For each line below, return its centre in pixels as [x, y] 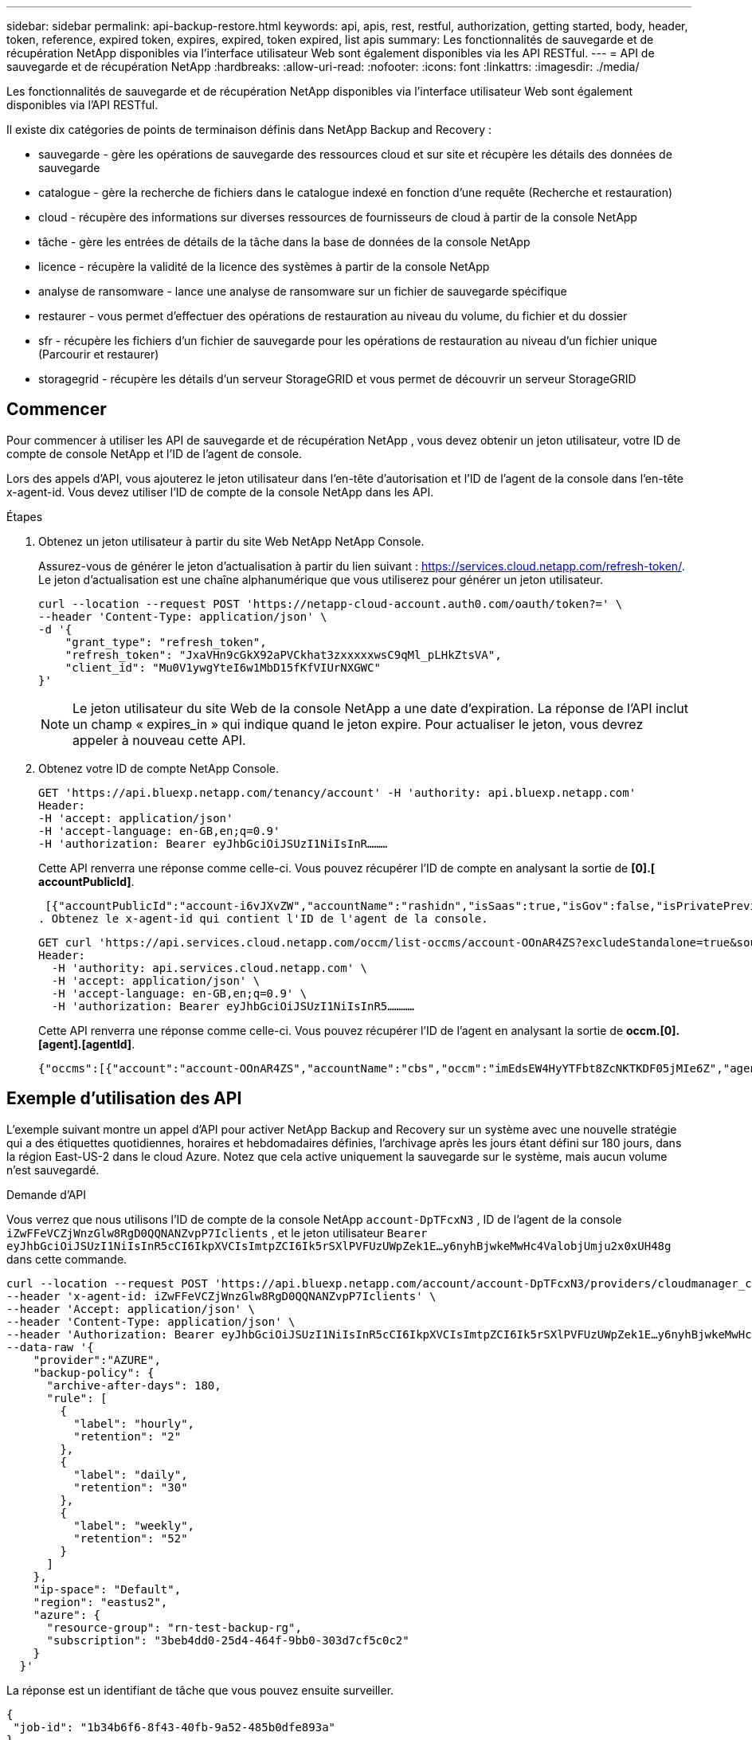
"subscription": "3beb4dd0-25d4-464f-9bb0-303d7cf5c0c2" [228, 1640]
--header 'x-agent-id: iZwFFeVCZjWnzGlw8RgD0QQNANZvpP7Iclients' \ [221, 1296]
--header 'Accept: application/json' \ [131, 1309]
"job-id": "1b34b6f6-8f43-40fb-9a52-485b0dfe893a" [174, 1727]
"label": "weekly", [134, 1525]
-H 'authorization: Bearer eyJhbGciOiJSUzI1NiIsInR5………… [233, 1006]
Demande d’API [47, 1194]
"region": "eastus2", [100, 1602]
